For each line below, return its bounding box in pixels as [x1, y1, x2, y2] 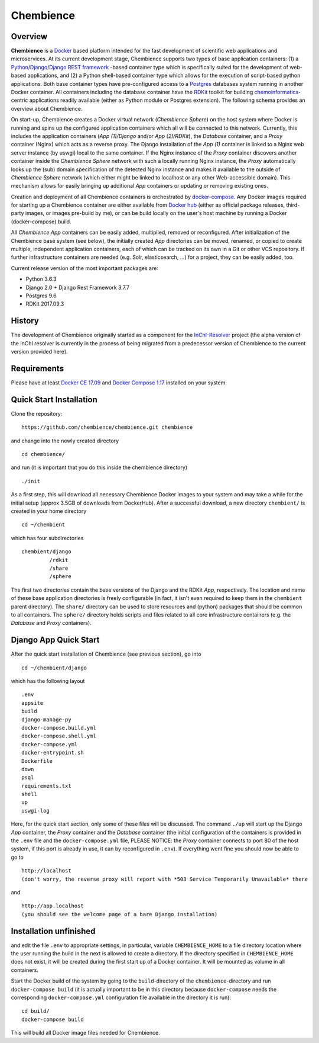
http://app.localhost [21, 903, 84, 909]
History [11, 316, 40, 326]
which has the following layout [11, 678, 85, 684]
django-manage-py [21, 716, 71, 723]
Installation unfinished [11, 926, 96, 936]
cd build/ [21, 1007, 50, 1015]
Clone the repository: [11, 410, 63, 417]
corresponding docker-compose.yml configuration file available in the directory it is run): [11, 994, 232, 1001]
